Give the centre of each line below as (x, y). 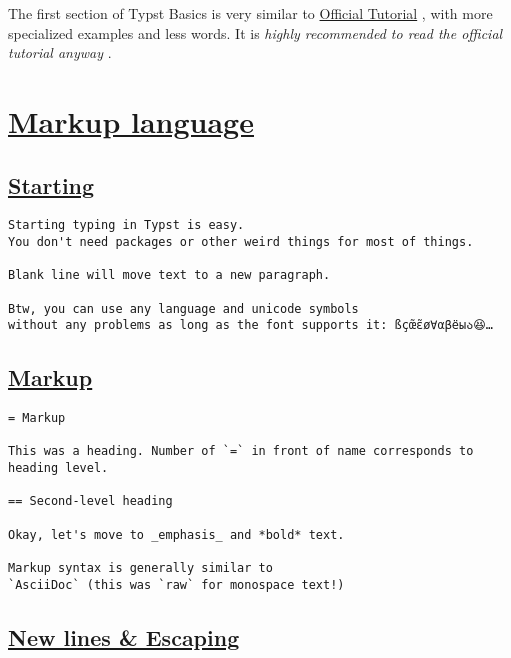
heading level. (58, 468)
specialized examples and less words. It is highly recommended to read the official (255, 32)
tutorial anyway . (60, 52)
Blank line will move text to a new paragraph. (169, 275)
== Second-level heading (90, 501)
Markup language (131, 120)
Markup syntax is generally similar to (140, 568)
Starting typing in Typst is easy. (126, 225)
